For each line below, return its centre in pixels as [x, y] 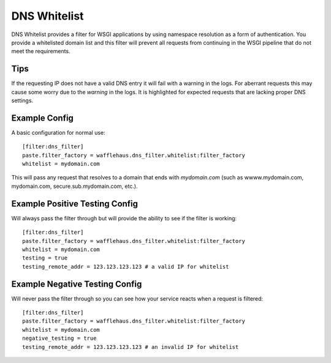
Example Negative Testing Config [77, 284]
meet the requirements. [41, 51]
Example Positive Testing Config [74, 204]
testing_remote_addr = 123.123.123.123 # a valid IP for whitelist [126, 267]
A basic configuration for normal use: [58, 132]
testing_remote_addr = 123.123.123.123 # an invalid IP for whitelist [131, 347]
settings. [22, 100]
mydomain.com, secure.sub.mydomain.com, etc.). [74, 186]
